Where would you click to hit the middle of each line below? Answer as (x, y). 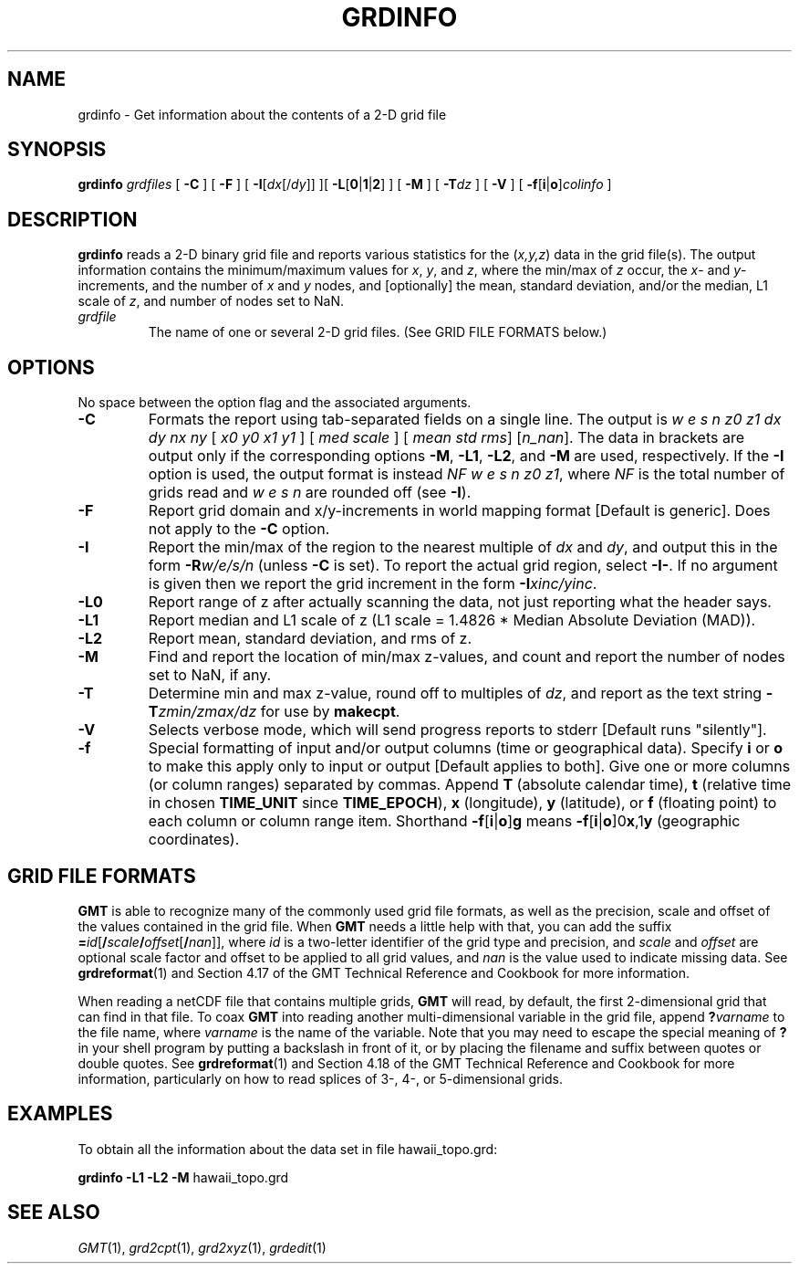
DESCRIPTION (73, 219)
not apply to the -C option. (239, 529)
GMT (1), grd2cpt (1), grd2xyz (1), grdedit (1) (202, 1247)
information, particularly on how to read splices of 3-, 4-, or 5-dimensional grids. (320, 1078)
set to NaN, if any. (210, 675)
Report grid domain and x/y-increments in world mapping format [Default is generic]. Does (459, 511)
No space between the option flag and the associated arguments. (275, 403)
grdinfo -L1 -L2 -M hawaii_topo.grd (183, 1177)
